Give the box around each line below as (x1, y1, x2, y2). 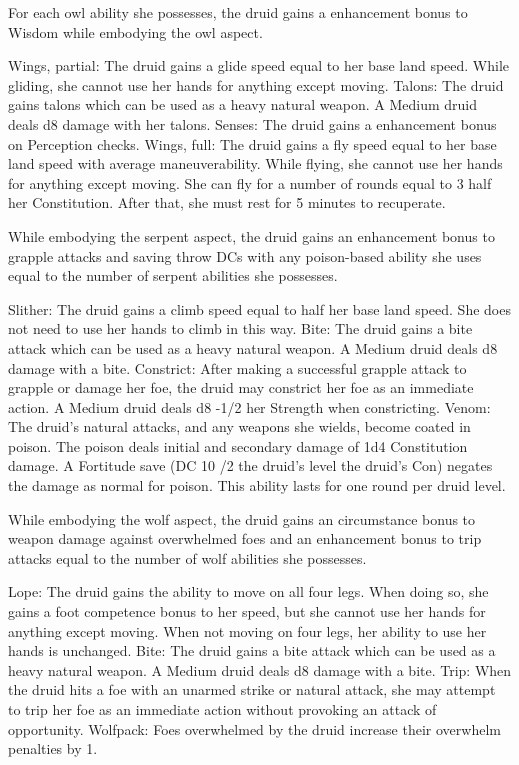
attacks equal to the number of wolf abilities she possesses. (8, 547, 367, 568)
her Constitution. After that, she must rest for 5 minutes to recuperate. (8, 192, 446, 213)
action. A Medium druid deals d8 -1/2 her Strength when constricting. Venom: (8, 396, 491, 417)
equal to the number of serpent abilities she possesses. (8, 265, 338, 286)
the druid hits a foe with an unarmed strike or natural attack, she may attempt (8, 679, 496, 700)
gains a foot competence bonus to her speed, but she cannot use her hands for (8, 601, 486, 622)
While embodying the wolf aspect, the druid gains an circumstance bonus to (8, 508, 476, 529)
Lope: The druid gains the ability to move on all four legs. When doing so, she (8, 581, 489, 602)
